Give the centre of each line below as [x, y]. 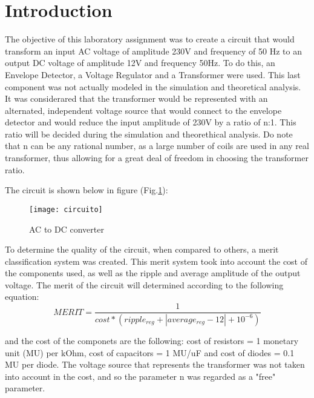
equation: [22, 297]
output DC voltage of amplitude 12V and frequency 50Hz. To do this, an [140, 63]
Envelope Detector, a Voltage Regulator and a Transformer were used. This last [153, 74]
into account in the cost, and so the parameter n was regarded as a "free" [140, 376]
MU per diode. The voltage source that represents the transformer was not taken [155, 364]
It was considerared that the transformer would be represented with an [136, 98]
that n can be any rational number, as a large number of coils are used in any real [157, 146]
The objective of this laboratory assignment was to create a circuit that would [150, 39]
